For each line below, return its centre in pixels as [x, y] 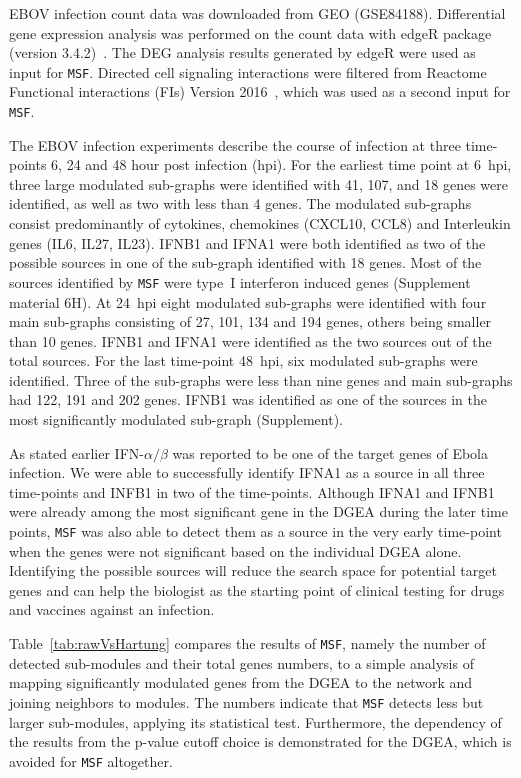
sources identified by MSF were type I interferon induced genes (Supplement [240, 281]
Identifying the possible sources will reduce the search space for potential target [253, 570]
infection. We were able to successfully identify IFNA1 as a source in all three [247, 472]
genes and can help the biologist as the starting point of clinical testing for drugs [257, 589]
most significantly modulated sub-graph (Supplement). [176, 419]
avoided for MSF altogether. [91, 760]
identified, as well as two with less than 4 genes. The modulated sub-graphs [240, 203]
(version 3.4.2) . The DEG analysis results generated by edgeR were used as [242, 52]
